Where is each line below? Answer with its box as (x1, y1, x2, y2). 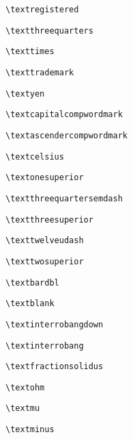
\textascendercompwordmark (5, 130, 128, 140)
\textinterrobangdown (5, 319, 104, 329)
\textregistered (5, 5, 79, 14)
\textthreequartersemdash (5, 193, 123, 203)
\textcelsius (5, 151, 64, 162)
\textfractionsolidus (5, 362, 104, 372)
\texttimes (5, 47, 55, 57)
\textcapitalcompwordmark (5, 110, 123, 120)
